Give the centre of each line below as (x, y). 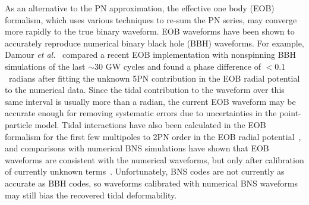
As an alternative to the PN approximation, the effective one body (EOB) (140, 8)
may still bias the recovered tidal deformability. (91, 195)
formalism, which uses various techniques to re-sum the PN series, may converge (151, 19)
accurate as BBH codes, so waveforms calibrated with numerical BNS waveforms (152, 183)
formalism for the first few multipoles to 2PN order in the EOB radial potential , (153, 136)
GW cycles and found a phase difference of (183, 66)
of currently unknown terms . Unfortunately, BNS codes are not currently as (145, 171)
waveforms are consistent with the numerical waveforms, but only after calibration (154, 159)
